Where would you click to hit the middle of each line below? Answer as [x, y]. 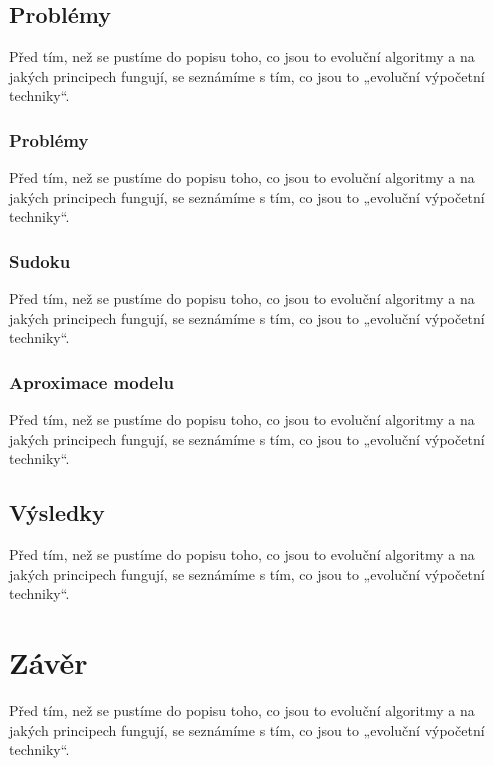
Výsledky [57, 512]
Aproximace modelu [91, 381]
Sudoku [40, 260]
